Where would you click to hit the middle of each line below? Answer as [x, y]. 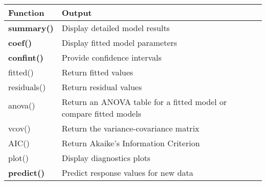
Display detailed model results [116, 28]
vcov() [19, 128]
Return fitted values [97, 72]
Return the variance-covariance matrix [130, 128]
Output [77, 12]
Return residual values [102, 87]
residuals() [27, 87]
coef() [20, 43]
